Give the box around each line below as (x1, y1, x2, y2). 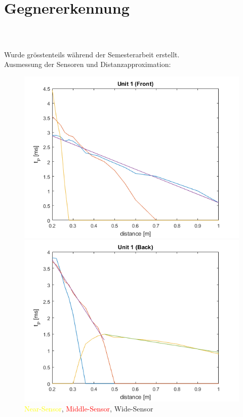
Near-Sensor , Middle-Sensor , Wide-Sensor (24, 403, 153, 413)
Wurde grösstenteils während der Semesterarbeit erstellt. (4, 49, 180, 59)
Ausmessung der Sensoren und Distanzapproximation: (4, 59, 171, 69)
